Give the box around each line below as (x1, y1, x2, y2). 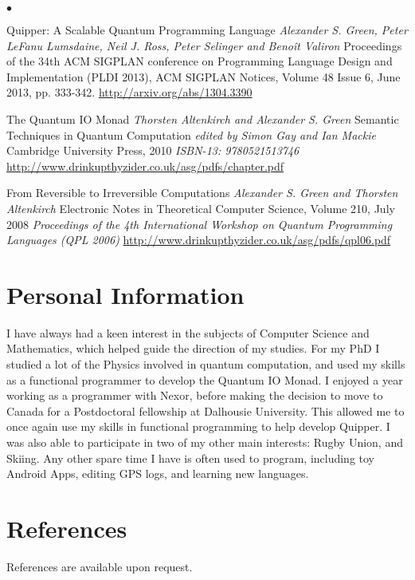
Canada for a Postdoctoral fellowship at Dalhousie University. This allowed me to (6, 402, 405, 419)
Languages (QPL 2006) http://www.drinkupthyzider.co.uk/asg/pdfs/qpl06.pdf (6, 231, 391, 248)
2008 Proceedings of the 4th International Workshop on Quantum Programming (6, 215, 393, 232)
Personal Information (6, 278, 245, 310)
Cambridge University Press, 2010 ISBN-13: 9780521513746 (6, 142, 300, 159)
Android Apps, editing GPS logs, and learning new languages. (6, 465, 309, 482)
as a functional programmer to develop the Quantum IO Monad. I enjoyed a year (6, 371, 403, 388)
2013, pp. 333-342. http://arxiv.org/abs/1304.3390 (6, 84, 253, 101)
